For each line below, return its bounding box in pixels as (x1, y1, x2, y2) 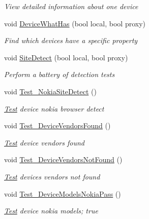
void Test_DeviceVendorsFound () (4, 120, 111, 131)
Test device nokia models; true (4, 205, 98, 216)
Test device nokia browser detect (4, 103, 104, 114)
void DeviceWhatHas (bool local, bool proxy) (4, 18, 146, 28)
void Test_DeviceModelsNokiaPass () (4, 188, 121, 199)
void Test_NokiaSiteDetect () (4, 86, 97, 96)
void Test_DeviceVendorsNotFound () (4, 154, 123, 165)
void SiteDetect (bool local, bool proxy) (4, 52, 128, 62)
